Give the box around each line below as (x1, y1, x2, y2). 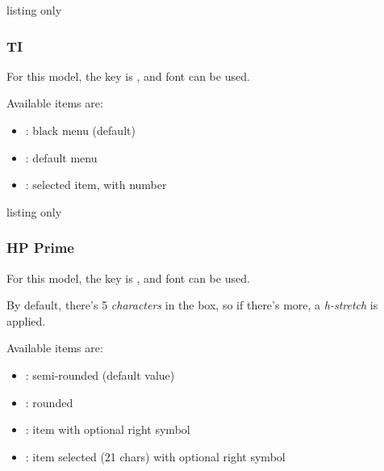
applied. (6, 312, 46, 329)
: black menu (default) (25, 122, 136, 138)
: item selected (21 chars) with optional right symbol (25, 448, 286, 465)
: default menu (25, 149, 98, 166)
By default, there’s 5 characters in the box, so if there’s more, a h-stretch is (6, 296, 378, 313)
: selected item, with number (25, 176, 167, 193)
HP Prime (6, 238, 74, 258)
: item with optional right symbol (25, 421, 190, 438)
